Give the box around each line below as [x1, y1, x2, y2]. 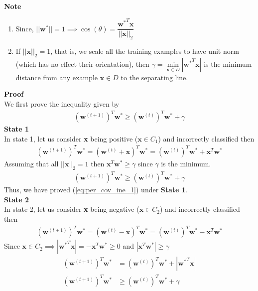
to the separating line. [121, 72, 188, 82]
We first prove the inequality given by [4, 99, 120, 109]
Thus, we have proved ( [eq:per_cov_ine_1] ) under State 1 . [4, 184, 188, 195]
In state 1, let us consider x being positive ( [4, 133, 138, 144]
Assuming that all [4, 158, 59, 168]
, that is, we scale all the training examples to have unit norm [50, 46, 239, 56]
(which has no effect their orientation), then [15, 58, 149, 69]
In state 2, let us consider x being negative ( [4, 204, 139, 214]
